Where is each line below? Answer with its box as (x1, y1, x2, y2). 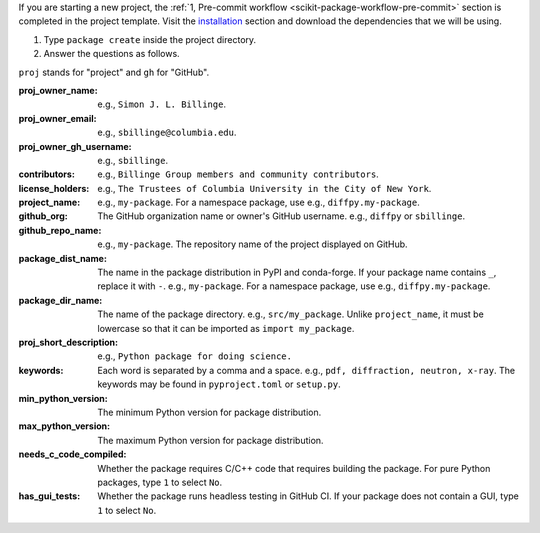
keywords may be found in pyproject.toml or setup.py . (97, 378, 341, 390)
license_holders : (18, 182, 90, 194)
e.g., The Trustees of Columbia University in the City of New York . (97, 182, 432, 194)
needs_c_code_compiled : (18, 448, 127, 460)
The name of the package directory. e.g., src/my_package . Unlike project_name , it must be (97, 308, 484, 320)
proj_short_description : (18, 336, 119, 348)
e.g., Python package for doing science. (97, 350, 292, 362)
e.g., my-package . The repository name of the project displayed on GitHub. (97, 238, 409, 250)
